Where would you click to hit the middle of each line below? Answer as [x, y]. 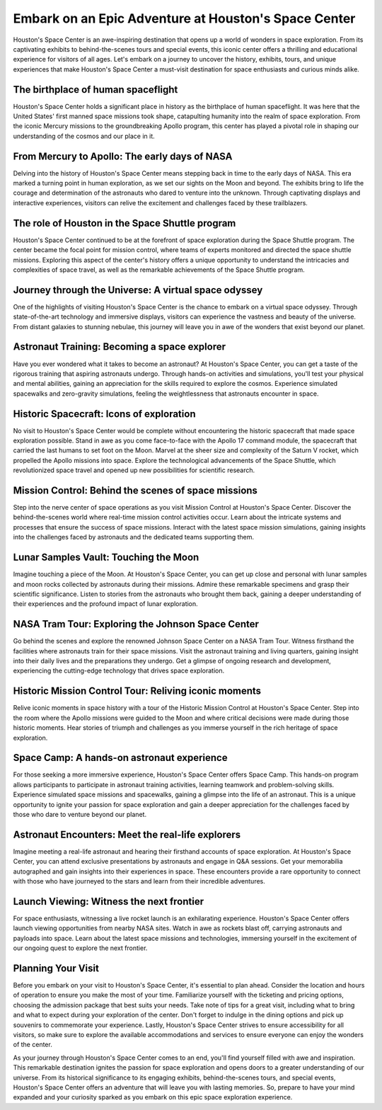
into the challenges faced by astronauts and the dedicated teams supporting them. [134, 537]
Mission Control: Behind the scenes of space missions [135, 491]
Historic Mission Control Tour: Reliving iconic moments [137, 691]
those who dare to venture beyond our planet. [80, 814]
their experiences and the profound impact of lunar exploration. [105, 604]
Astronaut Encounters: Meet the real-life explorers [127, 834]
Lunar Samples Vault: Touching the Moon [106, 557]
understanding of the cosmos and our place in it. [84, 136]
